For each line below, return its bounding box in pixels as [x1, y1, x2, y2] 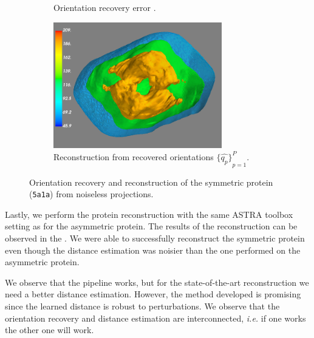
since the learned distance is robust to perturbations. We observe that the [5, 300, 280, 313]
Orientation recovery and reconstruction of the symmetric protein [29, 175, 273, 188]
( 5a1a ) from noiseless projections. [29, 188, 154, 200]
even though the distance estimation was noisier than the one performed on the [5, 243, 301, 256]
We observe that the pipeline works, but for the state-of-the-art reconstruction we [5, 275, 309, 288]
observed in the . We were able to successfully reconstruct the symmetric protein [5, 232, 305, 245]
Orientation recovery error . [53, 1, 156, 13]
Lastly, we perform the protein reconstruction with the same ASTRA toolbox [5, 208, 293, 220]
